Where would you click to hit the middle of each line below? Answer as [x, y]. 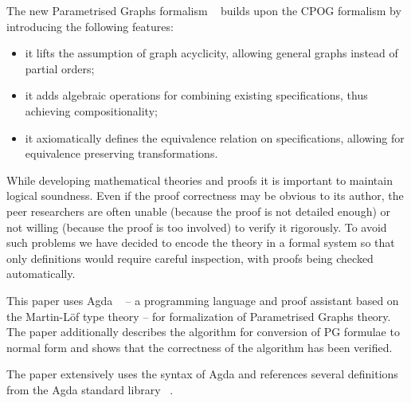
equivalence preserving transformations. [121, 153]
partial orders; [60, 68]
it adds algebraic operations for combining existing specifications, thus [196, 95]
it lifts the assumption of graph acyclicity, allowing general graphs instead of [211, 53]
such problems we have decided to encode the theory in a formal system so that [201, 243]
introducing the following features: [90, 26]
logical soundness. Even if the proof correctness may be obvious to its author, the [205, 196]
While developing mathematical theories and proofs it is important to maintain [200, 180]
